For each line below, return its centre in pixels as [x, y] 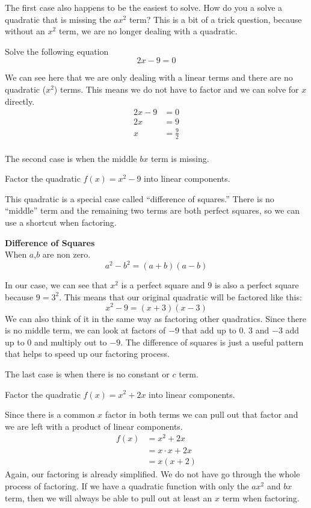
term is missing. [180, 158]
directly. [20, 101]
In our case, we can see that [56, 285]
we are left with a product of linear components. [94, 426]
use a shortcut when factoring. [61, 222]
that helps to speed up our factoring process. [87, 354]
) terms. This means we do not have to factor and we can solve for [176, 89]
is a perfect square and [163, 285]
